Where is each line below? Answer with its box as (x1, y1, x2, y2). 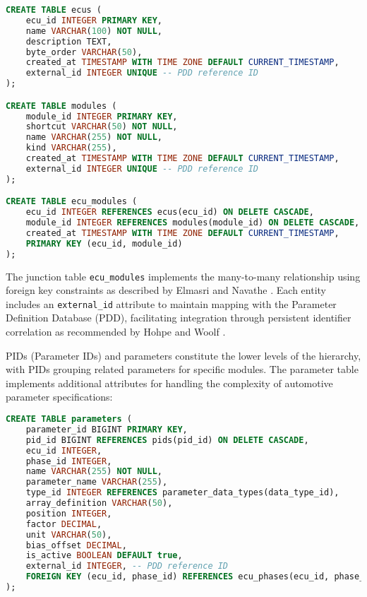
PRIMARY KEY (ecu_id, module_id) (25, 238, 183, 249)
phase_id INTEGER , (25, 456, 112, 466)
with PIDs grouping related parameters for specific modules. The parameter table (6, 362, 359, 377)
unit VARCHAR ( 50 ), (25, 529, 112, 540)
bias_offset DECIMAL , (25, 540, 127, 550)
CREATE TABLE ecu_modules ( (6, 196, 138, 207)
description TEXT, (25, 36, 112, 47)
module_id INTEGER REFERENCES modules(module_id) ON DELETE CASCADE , (25, 218, 360, 228)
